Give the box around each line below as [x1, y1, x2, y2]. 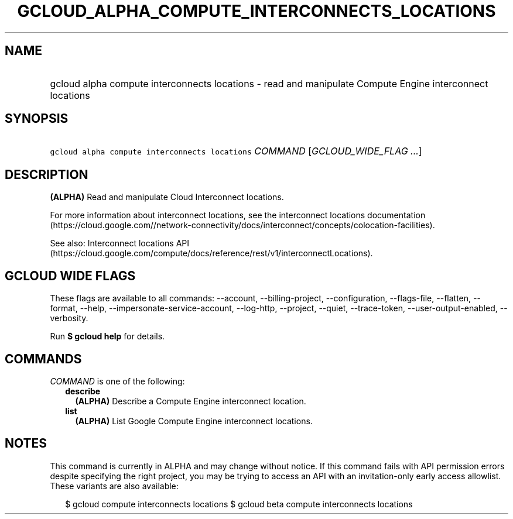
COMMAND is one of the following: [50, 376, 185, 386]
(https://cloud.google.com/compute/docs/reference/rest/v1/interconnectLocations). [50, 248, 373, 259]
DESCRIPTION [5, 167, 88, 182]
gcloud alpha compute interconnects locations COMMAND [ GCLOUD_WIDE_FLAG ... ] [50, 145, 422, 157]
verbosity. [50, 313, 88, 324]
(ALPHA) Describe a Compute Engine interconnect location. [75, 396, 306, 406]
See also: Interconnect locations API [50, 238, 190, 249]
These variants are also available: [50, 480, 179, 491]
